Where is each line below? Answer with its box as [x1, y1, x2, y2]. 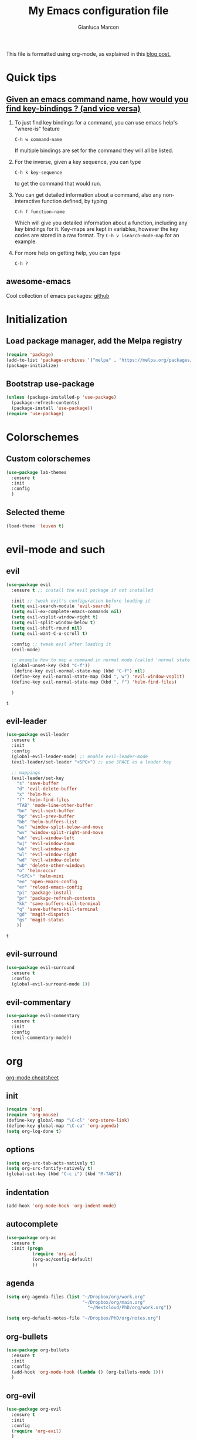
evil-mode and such [6, 543, 106, 556]
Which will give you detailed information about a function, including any [14, 219, 188, 226]
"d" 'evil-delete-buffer [16, 786, 77, 792]
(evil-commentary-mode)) [11, 1035, 72, 1041]
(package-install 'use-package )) [11, 405, 93, 411]
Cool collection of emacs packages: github [6, 292, 110, 299]
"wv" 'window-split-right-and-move [16, 830, 104, 836]
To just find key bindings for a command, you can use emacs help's [14, 119, 178, 126]
